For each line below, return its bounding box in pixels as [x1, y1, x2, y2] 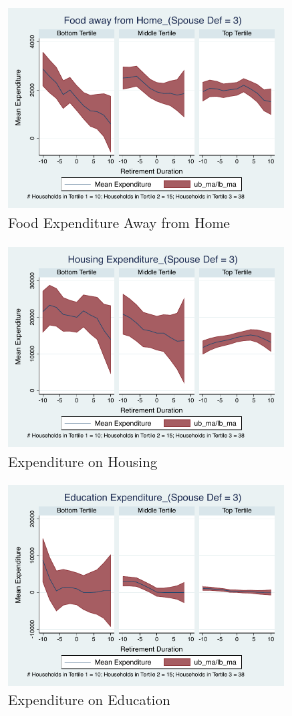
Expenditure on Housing [8, 450, 158, 471]
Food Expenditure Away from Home [8, 212, 230, 233]
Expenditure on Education [8, 689, 171, 710]
